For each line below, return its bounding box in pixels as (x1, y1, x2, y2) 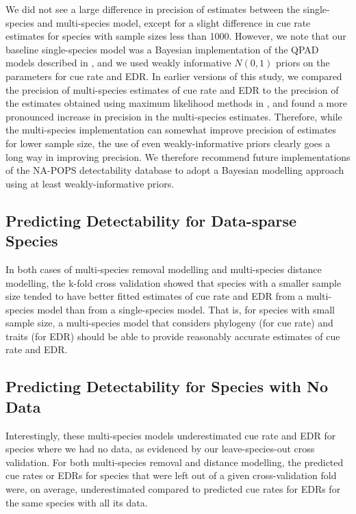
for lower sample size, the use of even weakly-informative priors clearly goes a (5, 136, 331, 150)
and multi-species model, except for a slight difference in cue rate (37, 15, 311, 29)
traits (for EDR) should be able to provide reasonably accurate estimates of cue (5, 329, 340, 343)
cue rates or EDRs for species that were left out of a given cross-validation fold (5, 468, 337, 483)
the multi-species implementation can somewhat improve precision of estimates (5, 123, 337, 137)
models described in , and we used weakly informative (5, 55, 231, 70)
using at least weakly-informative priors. (5, 176, 175, 190)
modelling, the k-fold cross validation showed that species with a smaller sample (5, 275, 342, 290)
